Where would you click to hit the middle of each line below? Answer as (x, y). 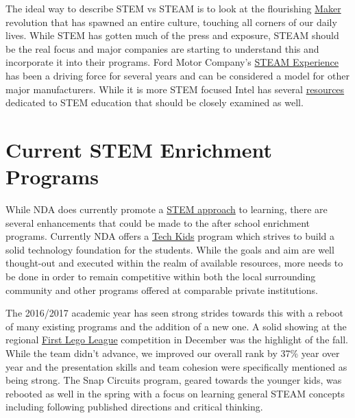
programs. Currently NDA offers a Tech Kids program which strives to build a (170, 236)
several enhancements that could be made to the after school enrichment (158, 222)
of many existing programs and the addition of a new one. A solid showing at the (176, 326)
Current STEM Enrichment (139, 149)
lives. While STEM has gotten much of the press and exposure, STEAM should (172, 35)
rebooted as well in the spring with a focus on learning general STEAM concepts (175, 393)
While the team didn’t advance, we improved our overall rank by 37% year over (173, 353)
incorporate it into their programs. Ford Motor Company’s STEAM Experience (172, 62)
